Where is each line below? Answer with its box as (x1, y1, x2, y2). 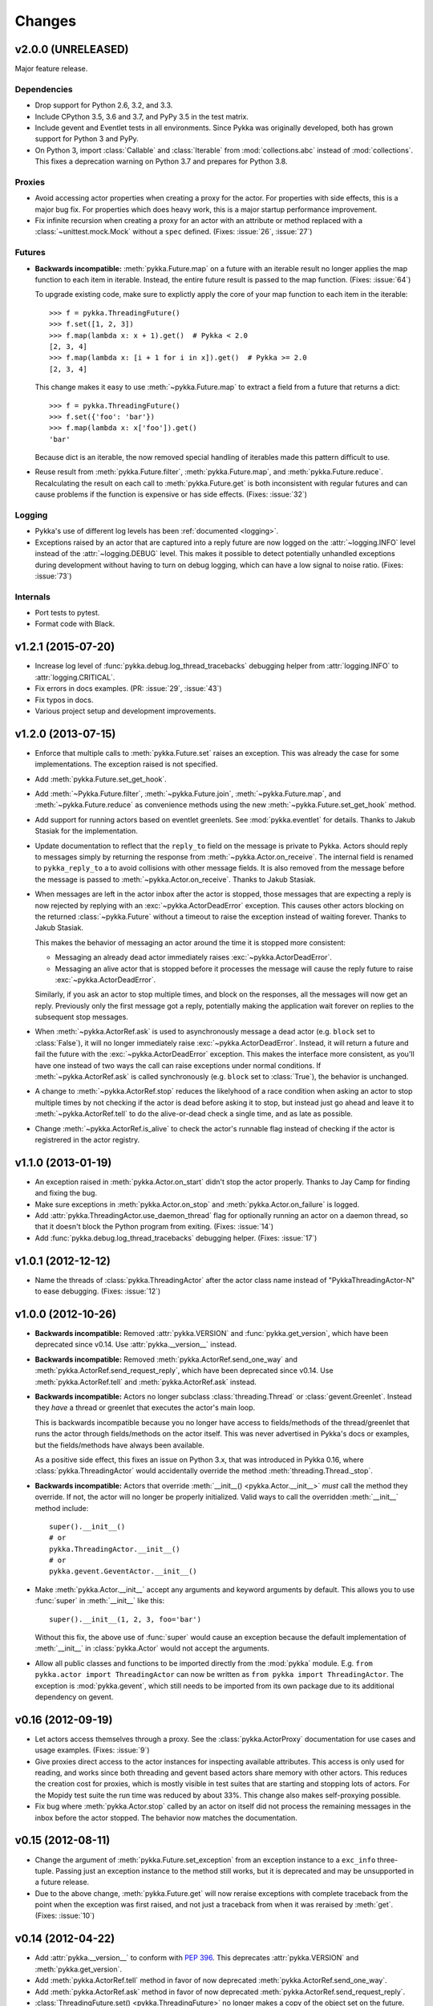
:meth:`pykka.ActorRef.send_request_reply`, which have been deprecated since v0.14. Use (34, 1366, 334, 1375)
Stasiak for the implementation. (34, 826, 138, 836)
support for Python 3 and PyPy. (34, 134, 140, 144)
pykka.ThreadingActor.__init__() (49, 1545, 180, 1553)
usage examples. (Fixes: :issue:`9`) (34, 1745, 150, 1755)
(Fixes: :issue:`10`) (34, 1911, 95, 1921)
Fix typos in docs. (34, 695, 94, 705)
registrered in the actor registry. (34, 1135, 140, 1144)
